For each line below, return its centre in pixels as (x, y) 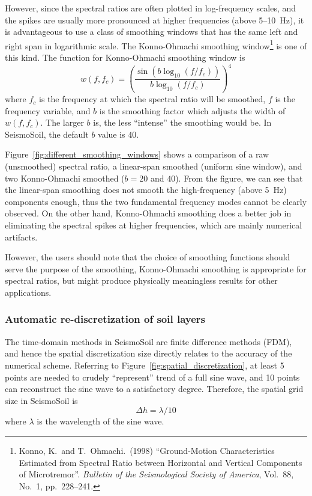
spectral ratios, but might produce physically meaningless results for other (141, 280)
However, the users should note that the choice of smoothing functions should (148, 257)
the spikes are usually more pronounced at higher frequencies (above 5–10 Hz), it (154, 20)
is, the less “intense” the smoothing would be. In (182, 122)
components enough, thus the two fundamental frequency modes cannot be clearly (156, 201)
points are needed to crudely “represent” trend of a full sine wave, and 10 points (152, 377)
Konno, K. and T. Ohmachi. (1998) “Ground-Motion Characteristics (147, 450)
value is (112, 134)
